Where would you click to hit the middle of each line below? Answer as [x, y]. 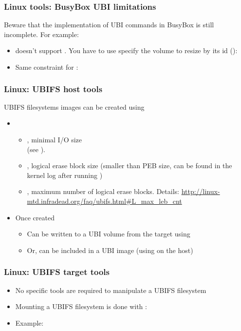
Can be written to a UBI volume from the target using [109, 234]
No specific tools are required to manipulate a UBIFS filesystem [111, 290]
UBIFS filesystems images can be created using [74, 107]
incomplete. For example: [41, 34]
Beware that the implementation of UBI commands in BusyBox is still [109, 25]
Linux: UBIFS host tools [53, 88]
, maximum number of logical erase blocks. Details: [103, 191]
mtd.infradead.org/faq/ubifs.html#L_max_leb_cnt [104, 201]
